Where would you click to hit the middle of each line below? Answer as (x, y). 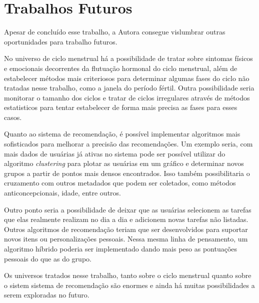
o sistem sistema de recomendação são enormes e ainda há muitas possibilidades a (129, 285)
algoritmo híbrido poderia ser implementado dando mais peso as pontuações (121, 248)
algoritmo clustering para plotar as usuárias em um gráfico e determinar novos (124, 163)
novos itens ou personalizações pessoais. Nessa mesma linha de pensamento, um (126, 239)
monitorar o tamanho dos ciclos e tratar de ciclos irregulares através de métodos (127, 97)
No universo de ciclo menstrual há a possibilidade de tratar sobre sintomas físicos (128, 58)
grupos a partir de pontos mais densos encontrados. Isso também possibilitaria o (127, 173)
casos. (13, 117)
